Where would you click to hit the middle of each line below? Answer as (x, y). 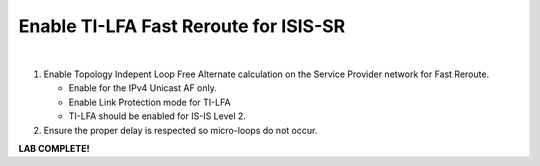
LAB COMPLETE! (54, 148)
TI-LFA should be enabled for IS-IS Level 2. (157, 116)
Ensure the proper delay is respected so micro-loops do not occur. (180, 130)
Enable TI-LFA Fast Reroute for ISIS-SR (182, 26)
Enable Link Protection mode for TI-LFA (149, 102)
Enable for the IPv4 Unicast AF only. (142, 88)
